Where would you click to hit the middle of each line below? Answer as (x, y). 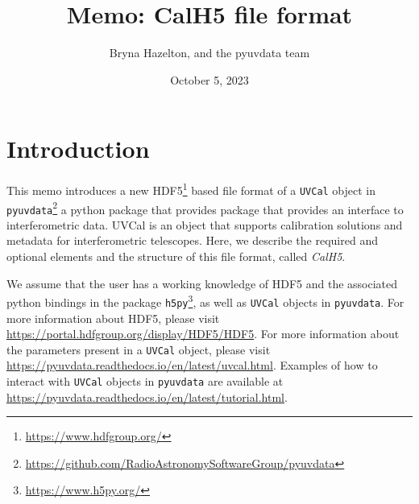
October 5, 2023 (209, 79)
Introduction (78, 149)
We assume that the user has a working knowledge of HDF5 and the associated (202, 283)
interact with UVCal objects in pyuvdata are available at (145, 381)
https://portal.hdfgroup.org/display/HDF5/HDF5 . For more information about (203, 334)
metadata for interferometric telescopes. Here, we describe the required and (192, 240)
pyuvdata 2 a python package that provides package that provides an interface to (205, 208)
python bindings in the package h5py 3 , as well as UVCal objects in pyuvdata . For (205, 301)
